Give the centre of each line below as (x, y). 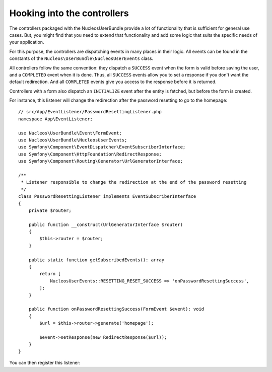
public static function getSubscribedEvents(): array (96, 260)
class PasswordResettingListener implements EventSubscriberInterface (107, 197)
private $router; (50, 210)
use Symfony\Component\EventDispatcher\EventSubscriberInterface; (102, 147)
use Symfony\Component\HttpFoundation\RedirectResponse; (90, 154)
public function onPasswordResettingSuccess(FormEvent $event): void (116, 309)
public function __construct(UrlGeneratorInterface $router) (106, 225)
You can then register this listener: (45, 363)
